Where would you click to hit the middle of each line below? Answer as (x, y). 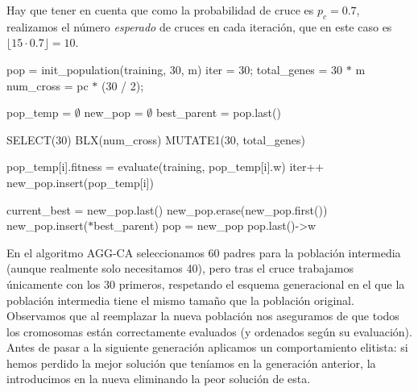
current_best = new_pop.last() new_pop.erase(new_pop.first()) (167, 209)
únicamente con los (54, 284)
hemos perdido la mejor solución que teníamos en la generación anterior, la (191, 363)
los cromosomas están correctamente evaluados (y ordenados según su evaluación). (209, 331)
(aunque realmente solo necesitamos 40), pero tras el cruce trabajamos (180, 268)
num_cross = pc (48, 85)
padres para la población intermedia (312, 252)
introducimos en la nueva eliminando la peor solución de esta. (159, 379)
